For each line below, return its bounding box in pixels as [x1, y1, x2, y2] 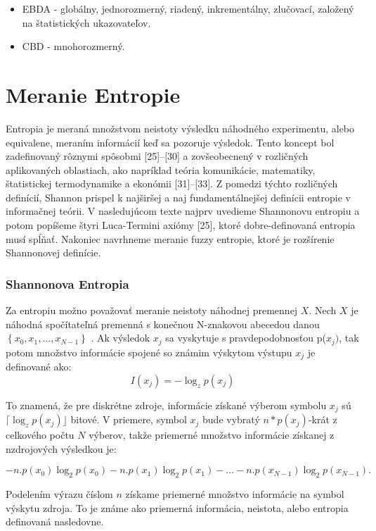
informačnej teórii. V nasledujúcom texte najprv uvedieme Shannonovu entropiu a [6, 204, 360, 218]
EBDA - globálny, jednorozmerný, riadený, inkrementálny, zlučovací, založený [22, 1, 354, 15]
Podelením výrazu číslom [6, 487, 113, 501]
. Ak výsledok [91, 330, 150, 345]
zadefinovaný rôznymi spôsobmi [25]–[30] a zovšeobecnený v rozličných [6, 149, 309, 163]
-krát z [308, 412, 337, 427]
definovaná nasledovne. [6, 514, 104, 529]
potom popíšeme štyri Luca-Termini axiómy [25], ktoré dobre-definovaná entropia [6, 218, 356, 232]
